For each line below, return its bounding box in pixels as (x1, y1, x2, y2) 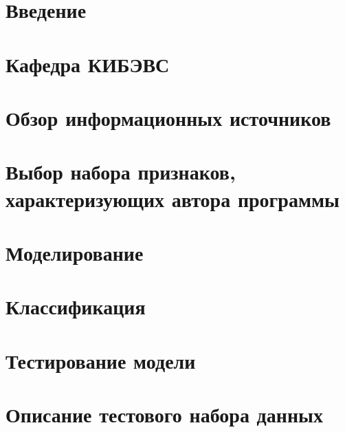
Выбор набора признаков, (5, 158, 236, 186)
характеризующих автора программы (5, 184, 340, 213)
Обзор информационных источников (5, 103, 331, 131)
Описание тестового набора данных (5, 400, 323, 428)
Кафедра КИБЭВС (5, 50, 170, 78)
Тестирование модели (5, 346, 196, 374)
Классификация (5, 292, 146, 321)
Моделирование (5, 238, 144, 266)
